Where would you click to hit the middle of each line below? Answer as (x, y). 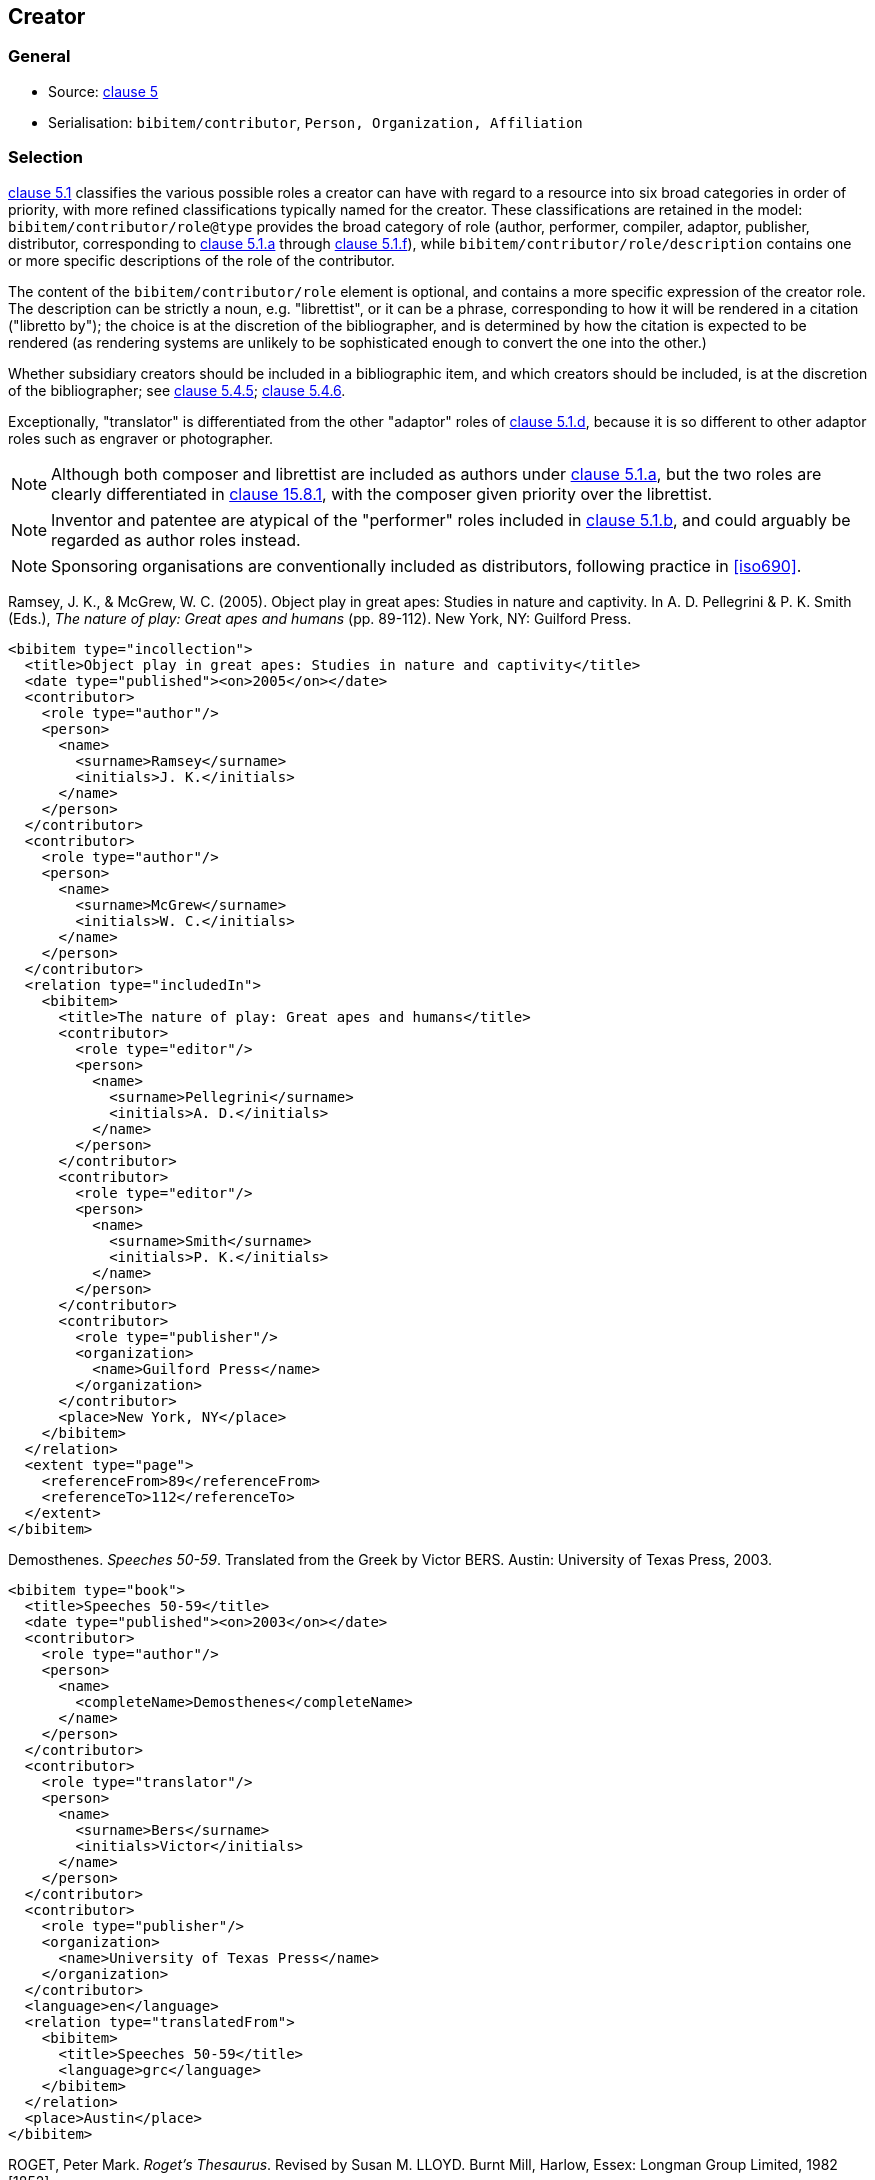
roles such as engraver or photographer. (141, 438)
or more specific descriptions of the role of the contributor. (201, 260)
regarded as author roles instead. (176, 539)
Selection (45, 157)
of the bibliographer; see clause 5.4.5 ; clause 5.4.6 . (177, 390)
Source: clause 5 (103, 91)
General (39, 56)
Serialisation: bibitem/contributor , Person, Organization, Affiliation (315, 122)
